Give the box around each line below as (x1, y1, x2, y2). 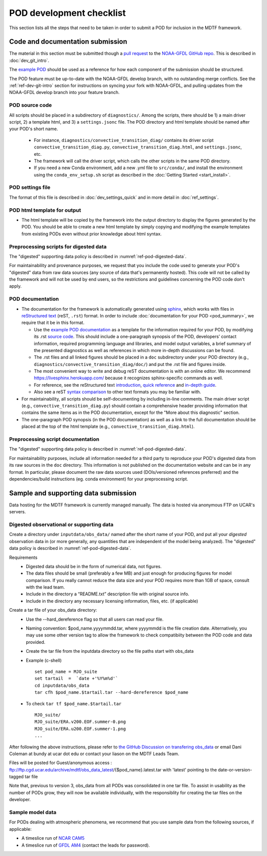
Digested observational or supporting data (9, 521, 114, 528)
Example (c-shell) (26, 657, 62, 663)
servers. (9, 509, 26, 515)
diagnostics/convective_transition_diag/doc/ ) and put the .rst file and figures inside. (34, 361, 226, 367)
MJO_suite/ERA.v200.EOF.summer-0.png (35, 719, 126, 724)
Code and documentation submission (9, 38, 128, 46)
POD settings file (9, 184, 50, 191)
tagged (9, 774, 24, 780)
